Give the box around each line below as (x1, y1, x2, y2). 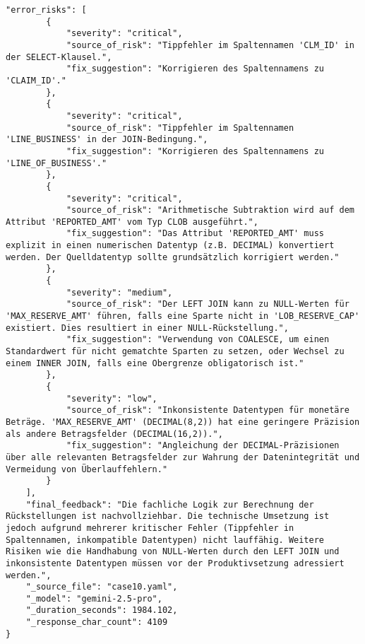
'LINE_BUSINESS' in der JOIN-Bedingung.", (6, 134, 208, 145)
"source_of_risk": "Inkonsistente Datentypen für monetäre (66, 405, 349, 416)
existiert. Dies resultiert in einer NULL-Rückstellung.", (6, 322, 289, 333)
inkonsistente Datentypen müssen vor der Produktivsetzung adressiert (6, 558, 345, 568)
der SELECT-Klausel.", (6, 52, 112, 62)
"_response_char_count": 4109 (25, 617, 168, 628)
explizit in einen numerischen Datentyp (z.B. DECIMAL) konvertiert (6, 240, 335, 251)
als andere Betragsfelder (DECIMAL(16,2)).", (6, 428, 223, 439)
